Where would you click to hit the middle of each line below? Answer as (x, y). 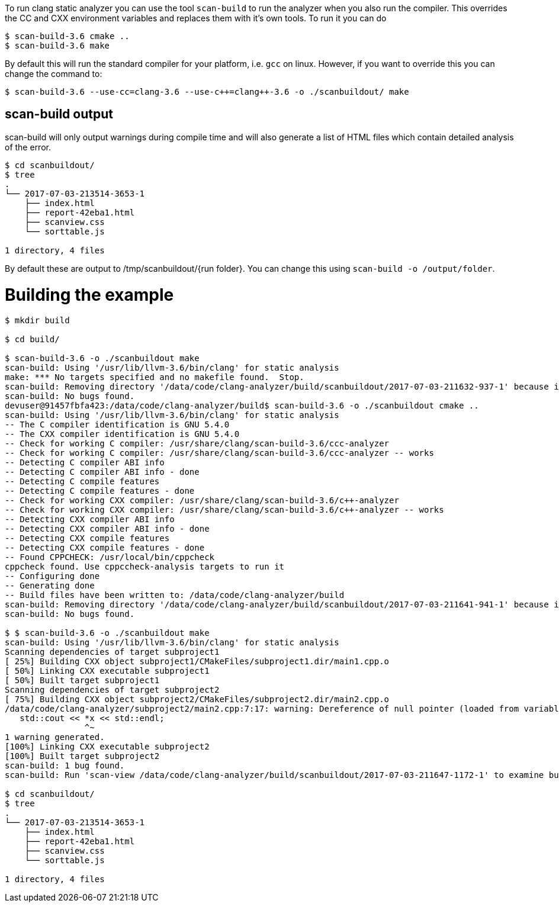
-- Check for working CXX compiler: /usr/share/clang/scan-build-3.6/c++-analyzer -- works (224, 510)
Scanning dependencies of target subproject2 (112, 690)
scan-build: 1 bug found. (65, 766)
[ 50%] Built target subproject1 (82, 681)
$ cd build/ (32, 340)
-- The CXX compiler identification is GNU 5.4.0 (122, 434)
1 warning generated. (55, 737)
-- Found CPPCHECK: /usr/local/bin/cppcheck (110, 557)
